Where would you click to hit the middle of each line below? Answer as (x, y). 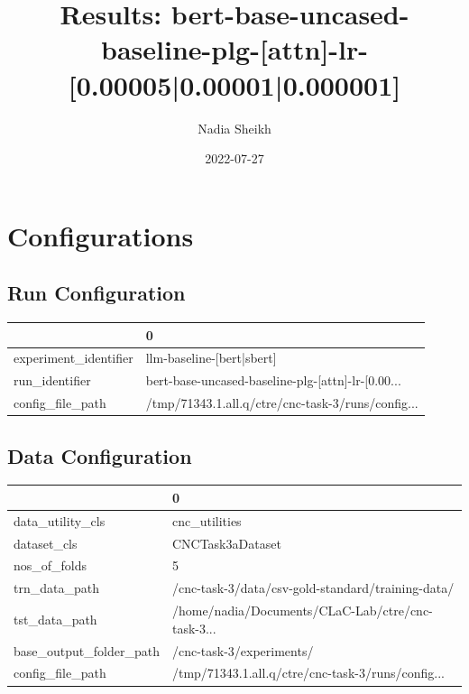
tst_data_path (55, 619)
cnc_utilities (207, 520)
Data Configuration (100, 455)
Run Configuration (97, 293)
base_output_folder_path (87, 650)
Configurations (101, 235)
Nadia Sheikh (234, 128)
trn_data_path (56, 588)
